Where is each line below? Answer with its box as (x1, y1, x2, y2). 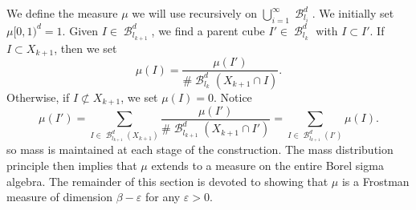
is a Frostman (341, 172, 410, 189)
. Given (62, 22, 99, 38)
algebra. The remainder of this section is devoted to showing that (6, 172, 328, 189)
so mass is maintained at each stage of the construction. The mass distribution (6, 141, 394, 158)
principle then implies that (6, 157, 137, 174)
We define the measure (6, 5, 118, 21)
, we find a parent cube (151, 22, 265, 38)
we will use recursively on (132, 5, 258, 21)
